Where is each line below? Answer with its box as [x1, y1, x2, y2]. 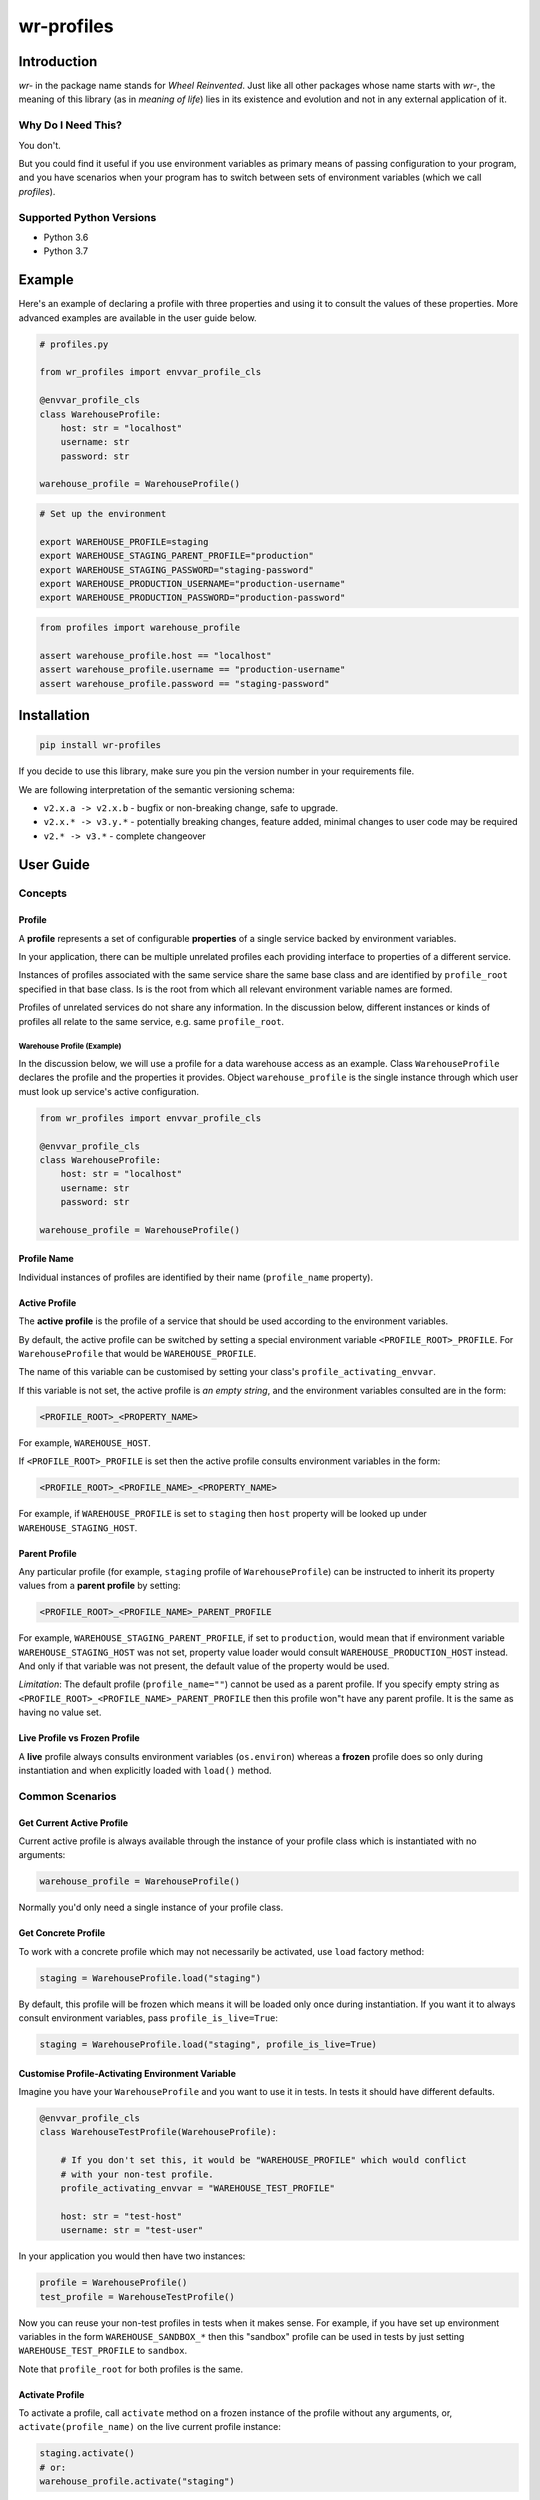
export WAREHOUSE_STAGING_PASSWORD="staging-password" [39, 564, 314, 575]
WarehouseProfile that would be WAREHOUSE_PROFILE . [18, 1348, 257, 1360]
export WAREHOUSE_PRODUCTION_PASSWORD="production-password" [39, 592, 346, 604]
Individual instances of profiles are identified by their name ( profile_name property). [18, 1271, 374, 1283]
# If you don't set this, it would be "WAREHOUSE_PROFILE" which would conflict [60, 2155, 467, 2166]
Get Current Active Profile [18, 1816, 129, 1829]
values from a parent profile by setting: [18, 1580, 181, 1592]
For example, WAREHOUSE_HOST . [18, 1436, 152, 1449]
